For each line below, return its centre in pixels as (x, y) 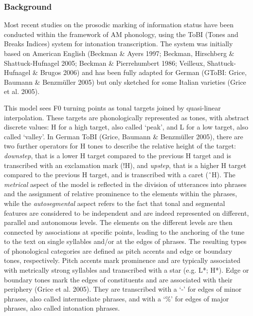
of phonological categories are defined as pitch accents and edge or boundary (118, 251)
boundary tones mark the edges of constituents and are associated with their (118, 279)
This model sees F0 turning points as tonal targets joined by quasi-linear (112, 107)
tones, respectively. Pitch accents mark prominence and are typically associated (122, 260)
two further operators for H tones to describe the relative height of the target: (120, 146)
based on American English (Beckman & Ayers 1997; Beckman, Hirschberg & (119, 53)
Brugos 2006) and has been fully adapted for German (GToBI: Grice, (143, 72)
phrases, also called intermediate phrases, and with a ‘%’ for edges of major (117, 298)
